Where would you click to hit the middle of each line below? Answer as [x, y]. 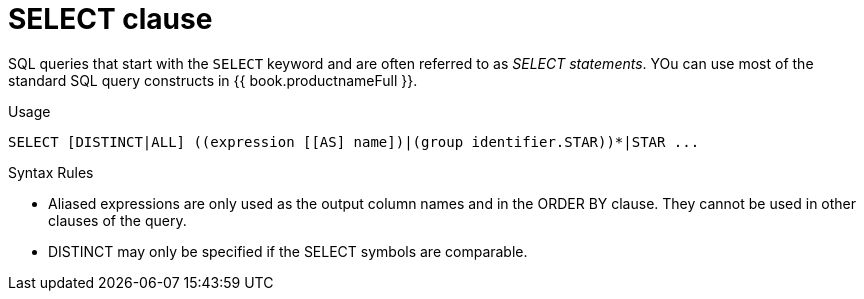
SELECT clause [110, 19]
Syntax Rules [51, 172]
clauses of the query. [117, 220]
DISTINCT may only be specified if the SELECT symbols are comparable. [288, 251]
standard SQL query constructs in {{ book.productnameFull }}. [213, 80]
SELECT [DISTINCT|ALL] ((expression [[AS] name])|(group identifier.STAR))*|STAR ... [354, 141]
